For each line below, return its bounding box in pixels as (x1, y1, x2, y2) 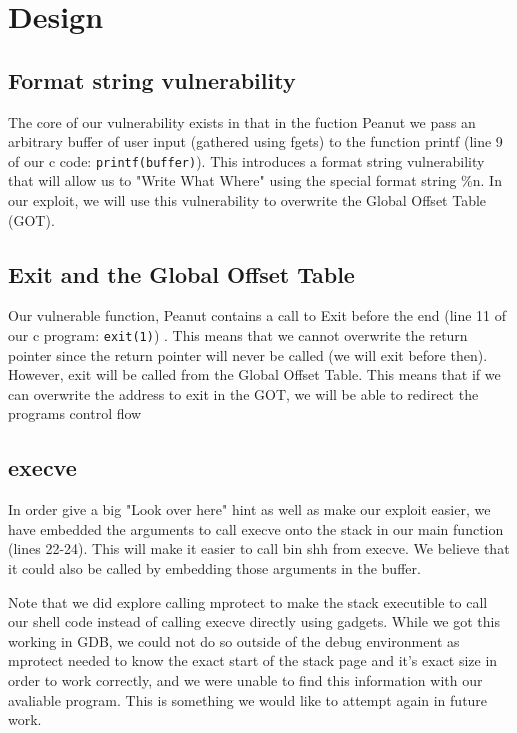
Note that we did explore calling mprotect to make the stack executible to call (8, 591, 488, 612)
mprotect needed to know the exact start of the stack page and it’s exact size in (8, 650, 498, 671)
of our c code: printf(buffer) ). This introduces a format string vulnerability (8, 150, 485, 171)
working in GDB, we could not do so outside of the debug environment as (8, 630, 460, 651)
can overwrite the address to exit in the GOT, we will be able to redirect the (8, 383, 479, 404)
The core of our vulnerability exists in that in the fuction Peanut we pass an (8, 111, 476, 132)
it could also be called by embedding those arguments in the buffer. (8, 558, 421, 579)
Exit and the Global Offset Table (8, 258, 355, 289)
